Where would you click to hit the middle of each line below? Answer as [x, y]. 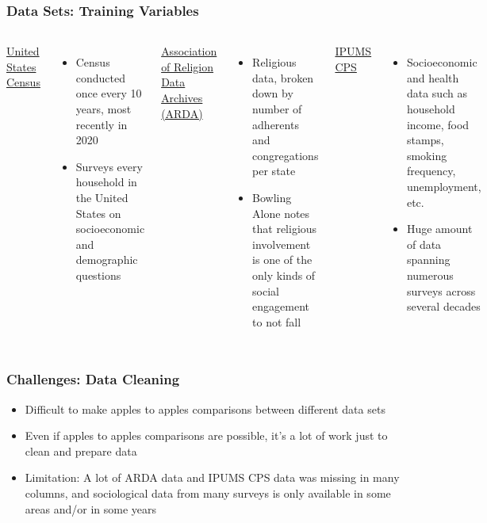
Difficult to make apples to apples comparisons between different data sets [205, 408]
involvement [282, 244]
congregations [286, 155]
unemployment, [444, 186]
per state [274, 171]
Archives [182, 97]
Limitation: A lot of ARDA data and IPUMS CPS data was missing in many [212, 477]
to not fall [277, 321]
